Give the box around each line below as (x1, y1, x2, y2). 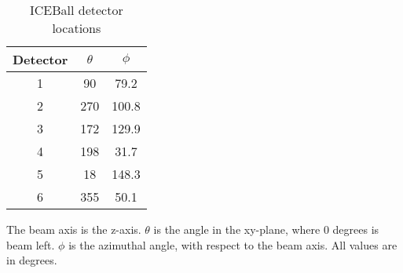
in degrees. (6, 252, 57, 268)
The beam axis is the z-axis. (6, 221, 141, 237)
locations (52, 19, 101, 37)
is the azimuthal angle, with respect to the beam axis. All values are (68, 236, 398, 253)
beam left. (6, 236, 55, 253)
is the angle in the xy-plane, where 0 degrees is (153, 221, 379, 237)
